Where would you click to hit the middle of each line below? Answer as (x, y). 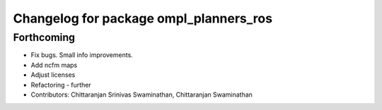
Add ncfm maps (54, 65)
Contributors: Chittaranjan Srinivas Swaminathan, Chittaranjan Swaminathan (141, 94)
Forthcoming (44, 37)
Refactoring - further (61, 85)
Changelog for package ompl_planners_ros (143, 18)
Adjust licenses (53, 75)
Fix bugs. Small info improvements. (82, 55)
